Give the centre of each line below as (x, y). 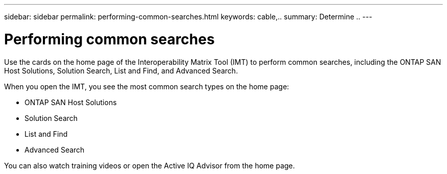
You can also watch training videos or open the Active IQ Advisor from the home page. (150, 165)
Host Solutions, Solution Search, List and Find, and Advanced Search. (121, 70)
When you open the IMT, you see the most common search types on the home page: (147, 86)
